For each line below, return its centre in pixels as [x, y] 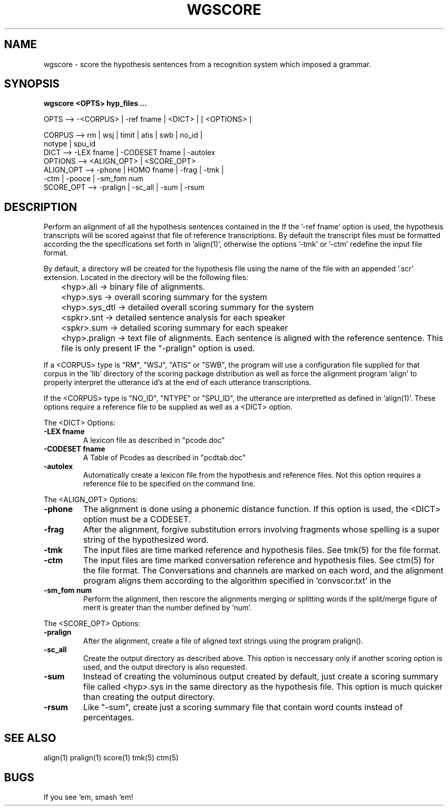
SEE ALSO [30, 738]
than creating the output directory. [149, 697]
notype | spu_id [70, 144]
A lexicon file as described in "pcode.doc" [154, 440]
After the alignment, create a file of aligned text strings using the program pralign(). [223, 641]
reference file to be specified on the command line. [169, 484]
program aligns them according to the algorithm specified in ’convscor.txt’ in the [237, 581]
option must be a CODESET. [137, 519]
